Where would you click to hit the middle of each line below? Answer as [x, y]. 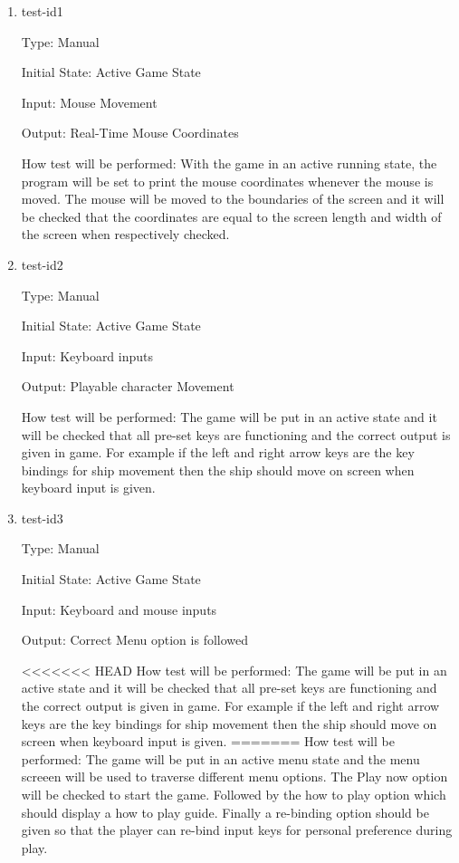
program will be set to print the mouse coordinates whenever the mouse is [227, 181]
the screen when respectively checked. [125, 234]
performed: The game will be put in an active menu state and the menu [220, 758]
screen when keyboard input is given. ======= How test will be [208, 741]
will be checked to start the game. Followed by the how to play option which [234, 794]
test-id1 [42, 11]
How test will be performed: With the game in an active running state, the [229, 163]
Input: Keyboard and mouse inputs [119, 609]
